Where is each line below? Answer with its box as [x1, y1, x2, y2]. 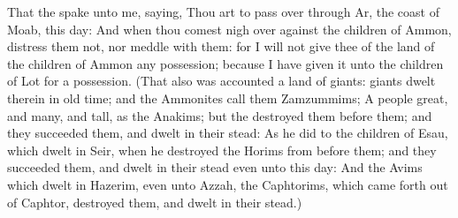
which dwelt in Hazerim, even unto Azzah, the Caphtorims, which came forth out [7, 175, 448, 193]
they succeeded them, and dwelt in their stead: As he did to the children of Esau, [7, 124, 448, 142]
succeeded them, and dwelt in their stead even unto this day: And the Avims [7, 158, 423, 177]
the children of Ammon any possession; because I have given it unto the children [7, 54, 444, 72]
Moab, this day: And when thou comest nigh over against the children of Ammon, [7, 19, 452, 38]
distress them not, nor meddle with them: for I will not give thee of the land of [7, 37, 435, 56]
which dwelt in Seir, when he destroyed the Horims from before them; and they [7, 140, 437, 159]
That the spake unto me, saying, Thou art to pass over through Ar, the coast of [7, 3, 439, 20]
